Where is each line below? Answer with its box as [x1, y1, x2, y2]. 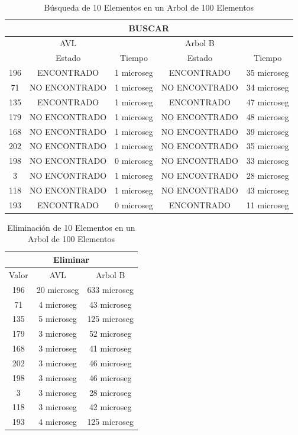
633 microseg [87, 283, 134, 295]
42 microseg [89, 401, 132, 413]
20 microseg [36, 283, 79, 295]
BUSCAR [128, 21, 170, 34]
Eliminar [53, 253, 89, 265]
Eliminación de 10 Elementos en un [7, 221, 135, 233]
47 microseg [246, 95, 289, 108]
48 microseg [246, 110, 289, 123]
